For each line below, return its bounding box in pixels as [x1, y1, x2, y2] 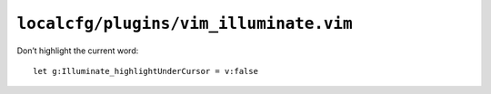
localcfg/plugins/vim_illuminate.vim [16, 14, 354, 33]
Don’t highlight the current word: [16, 45, 139, 56]
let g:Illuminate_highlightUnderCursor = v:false [33, 66, 259, 76]
